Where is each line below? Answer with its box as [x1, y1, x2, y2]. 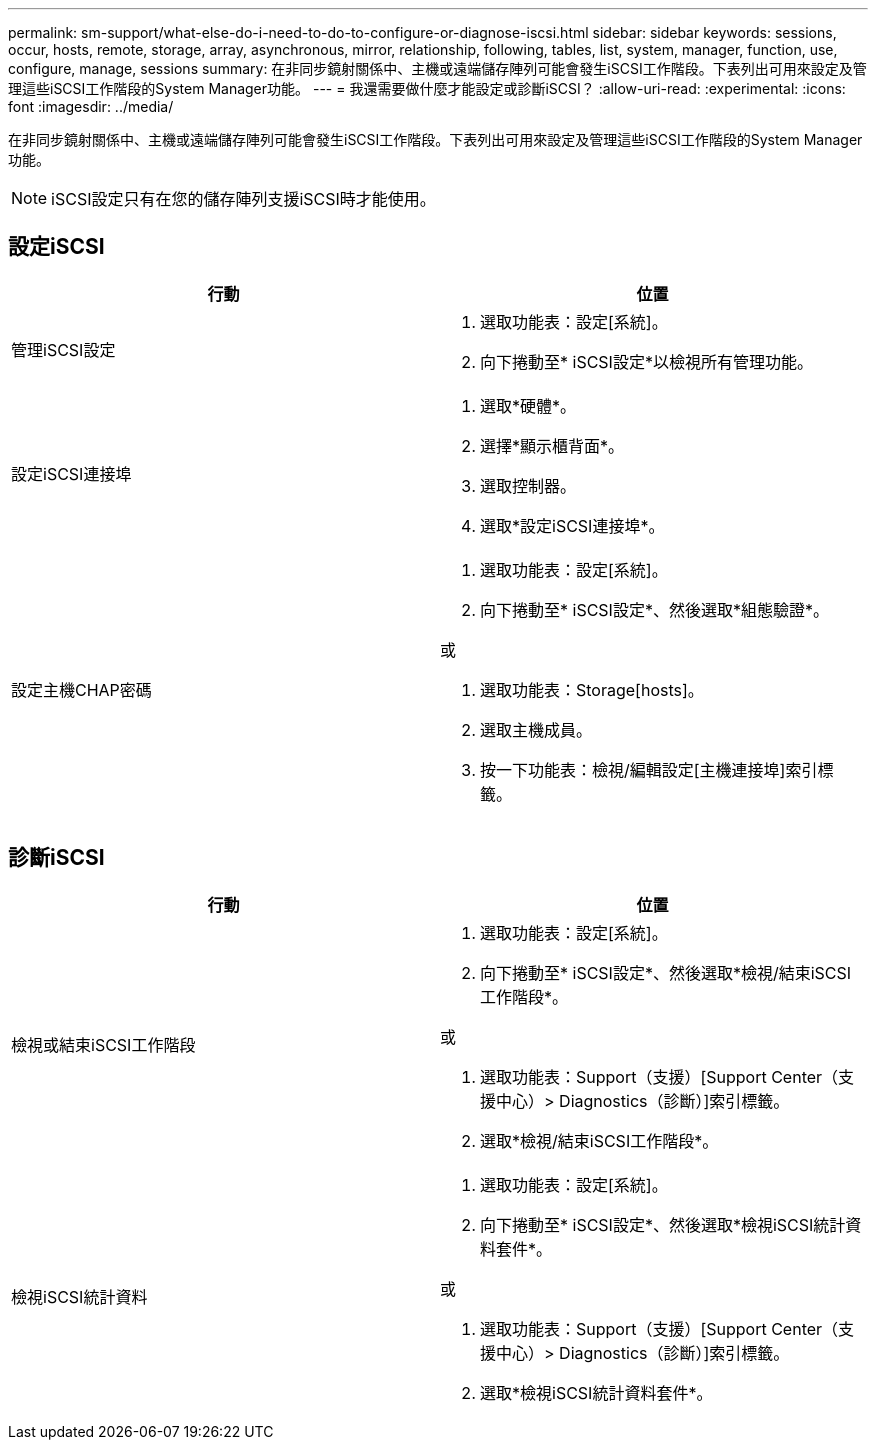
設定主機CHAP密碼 [11, 679, 152, 700]
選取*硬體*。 [480, 395, 577, 416]
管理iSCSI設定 [11, 339, 116, 360]
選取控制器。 [480, 475, 577, 496]
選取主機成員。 [480, 719, 593, 740]
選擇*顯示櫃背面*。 [480, 435, 625, 456]
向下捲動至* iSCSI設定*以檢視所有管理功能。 [480, 351, 813, 372]
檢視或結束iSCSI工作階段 [11, 1034, 196, 1055]
